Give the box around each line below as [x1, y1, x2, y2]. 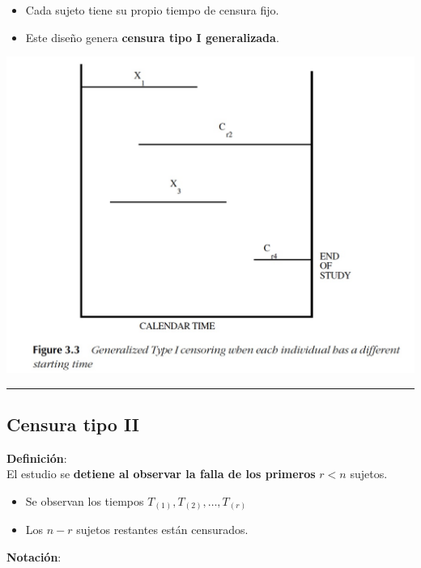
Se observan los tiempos [25, 492, 144, 509]
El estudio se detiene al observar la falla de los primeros [6, 465, 316, 482]
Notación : [6, 549, 62, 566]
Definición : [6, 449, 67, 466]
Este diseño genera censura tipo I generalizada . [25, 28, 279, 45]
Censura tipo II [6, 411, 139, 436]
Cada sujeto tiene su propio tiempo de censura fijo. [25, 2, 279, 18]
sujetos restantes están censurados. [76, 521, 249, 538]
